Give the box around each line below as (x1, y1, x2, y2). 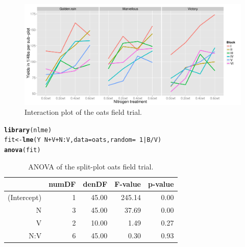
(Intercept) (8, 192, 42, 203)
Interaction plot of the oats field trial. (24, 107, 142, 117)
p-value (148, 179, 174, 189)
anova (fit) (4, 146, 41, 154)
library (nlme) (4, 126, 52, 134)
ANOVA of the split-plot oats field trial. (28, 161, 154, 171)
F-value (114, 179, 141, 189)
